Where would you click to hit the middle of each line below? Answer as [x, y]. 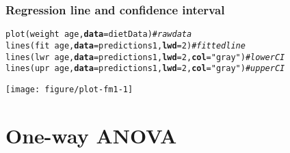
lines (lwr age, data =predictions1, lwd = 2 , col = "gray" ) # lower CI [145, 57]
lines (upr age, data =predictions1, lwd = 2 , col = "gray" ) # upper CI [145, 69]
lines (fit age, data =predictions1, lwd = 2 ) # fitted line [126, 45]
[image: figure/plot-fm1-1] [69, 89]
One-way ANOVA [91, 135]
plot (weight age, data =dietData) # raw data [99, 34]
